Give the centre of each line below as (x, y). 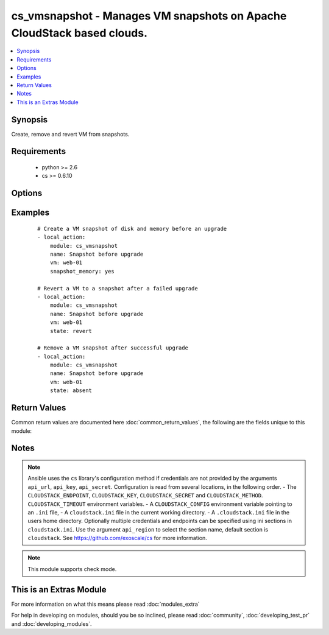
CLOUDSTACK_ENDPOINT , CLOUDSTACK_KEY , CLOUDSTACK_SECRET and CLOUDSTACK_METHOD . (145, 496)
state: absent (71, 391)
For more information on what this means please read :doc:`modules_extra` (106, 604)
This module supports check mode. (72, 569)
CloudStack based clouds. (80, 33)
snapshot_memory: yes (82, 271)
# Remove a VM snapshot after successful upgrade (113, 348)
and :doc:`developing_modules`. (51, 623)
